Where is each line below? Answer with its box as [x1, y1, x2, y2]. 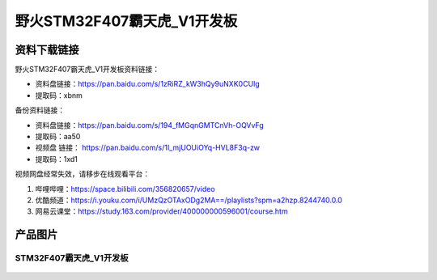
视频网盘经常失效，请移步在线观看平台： [15, 169, 150, 179]
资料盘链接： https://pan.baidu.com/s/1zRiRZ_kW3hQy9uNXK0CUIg [35, 79, 261, 89]
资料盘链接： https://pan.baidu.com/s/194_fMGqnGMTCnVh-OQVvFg [35, 120, 265, 129]
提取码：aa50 [35, 132, 81, 142]
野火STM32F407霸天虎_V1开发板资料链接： [15, 65, 160, 74]
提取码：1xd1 [35, 154, 78, 163]
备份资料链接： [15, 105, 65, 115]
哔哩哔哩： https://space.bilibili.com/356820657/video [35, 184, 215, 193]
